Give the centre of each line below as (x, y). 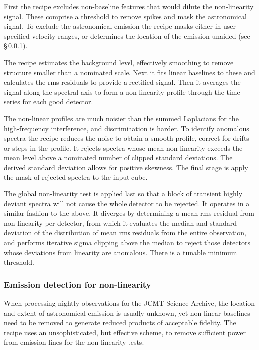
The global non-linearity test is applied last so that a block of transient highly (123, 194)
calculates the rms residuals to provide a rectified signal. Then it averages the (122, 82)
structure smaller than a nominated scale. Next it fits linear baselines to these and (129, 72)
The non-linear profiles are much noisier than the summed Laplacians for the (121, 118)
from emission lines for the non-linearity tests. (74, 342)
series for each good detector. (49, 101)
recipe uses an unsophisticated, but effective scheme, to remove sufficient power (125, 332)
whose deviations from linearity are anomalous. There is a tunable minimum (121, 252)
